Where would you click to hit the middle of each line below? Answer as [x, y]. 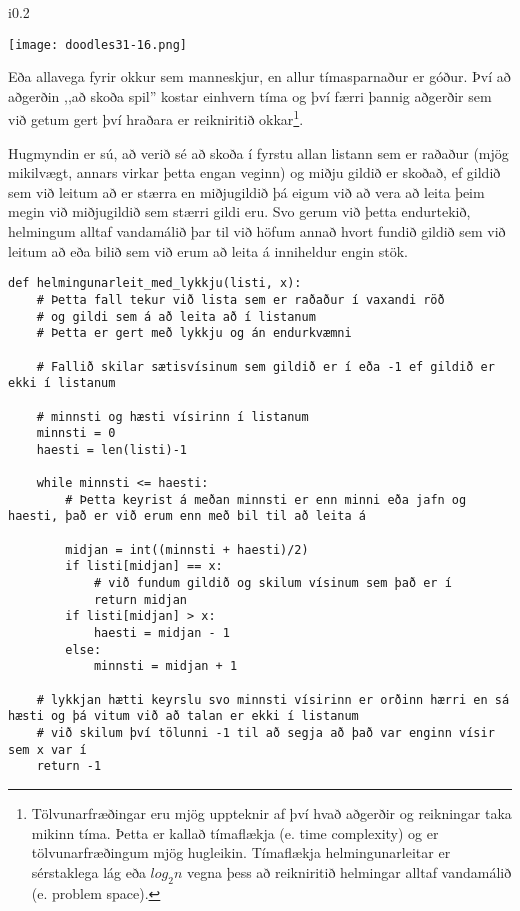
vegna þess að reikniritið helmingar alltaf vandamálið [349, 871]
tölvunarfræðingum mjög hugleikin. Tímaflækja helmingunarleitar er [241, 852]
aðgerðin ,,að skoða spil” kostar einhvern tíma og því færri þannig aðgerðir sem [250, 95]
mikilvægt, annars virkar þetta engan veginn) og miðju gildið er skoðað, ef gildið [254, 172]
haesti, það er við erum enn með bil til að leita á [187, 516]
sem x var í [47, 749]
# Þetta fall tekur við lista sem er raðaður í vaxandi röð [240, 299]
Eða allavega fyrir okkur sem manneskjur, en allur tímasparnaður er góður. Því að [259, 76]
